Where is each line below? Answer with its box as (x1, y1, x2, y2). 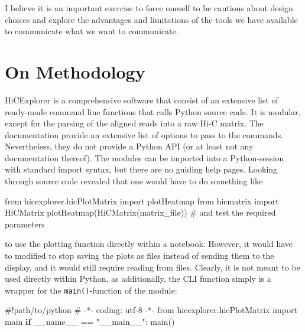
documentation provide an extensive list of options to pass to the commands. (5, 128, 284, 141)
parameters (5, 217, 45, 230)
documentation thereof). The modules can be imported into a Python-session (5, 151, 284, 164)
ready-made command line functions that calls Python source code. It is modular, (5, 105, 301, 118)
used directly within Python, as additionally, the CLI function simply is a (5, 272, 271, 285)
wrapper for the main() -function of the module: (5, 284, 177, 296)
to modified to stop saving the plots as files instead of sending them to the (5, 249, 274, 262)
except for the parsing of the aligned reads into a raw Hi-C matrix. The (5, 117, 264, 129)
